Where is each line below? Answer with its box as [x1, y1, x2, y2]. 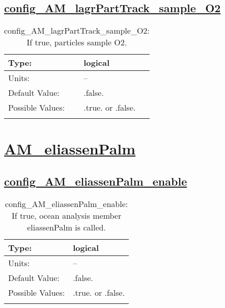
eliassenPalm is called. [27, 221, 106, 233]
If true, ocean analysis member [11, 209, 122, 221]
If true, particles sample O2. [26, 36, 127, 48]
